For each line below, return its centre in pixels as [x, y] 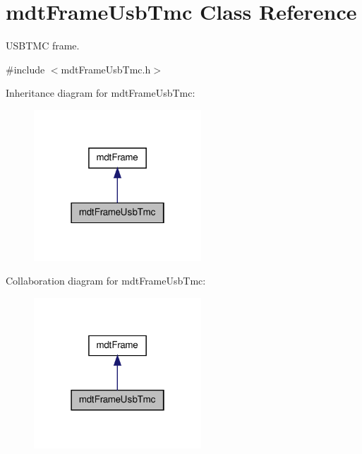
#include [25, 69]
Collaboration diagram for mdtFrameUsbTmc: [106, 281]
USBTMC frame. [43, 46]
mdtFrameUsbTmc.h [106, 69]
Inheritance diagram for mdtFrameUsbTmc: [101, 93]
